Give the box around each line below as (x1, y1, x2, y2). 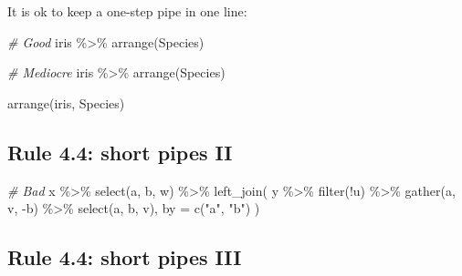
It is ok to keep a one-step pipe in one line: (7, 2, 247, 20)
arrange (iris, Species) (7, 93, 125, 112)
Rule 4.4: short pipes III (7, 243, 242, 271)
